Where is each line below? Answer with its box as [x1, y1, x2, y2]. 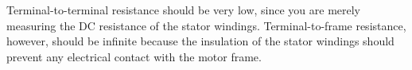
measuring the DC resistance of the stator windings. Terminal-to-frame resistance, [6, 17, 406, 33]
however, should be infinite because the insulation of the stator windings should [6, 33, 395, 49]
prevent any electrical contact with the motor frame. [6, 48, 262, 64]
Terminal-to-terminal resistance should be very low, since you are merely [6, 2, 361, 17]
